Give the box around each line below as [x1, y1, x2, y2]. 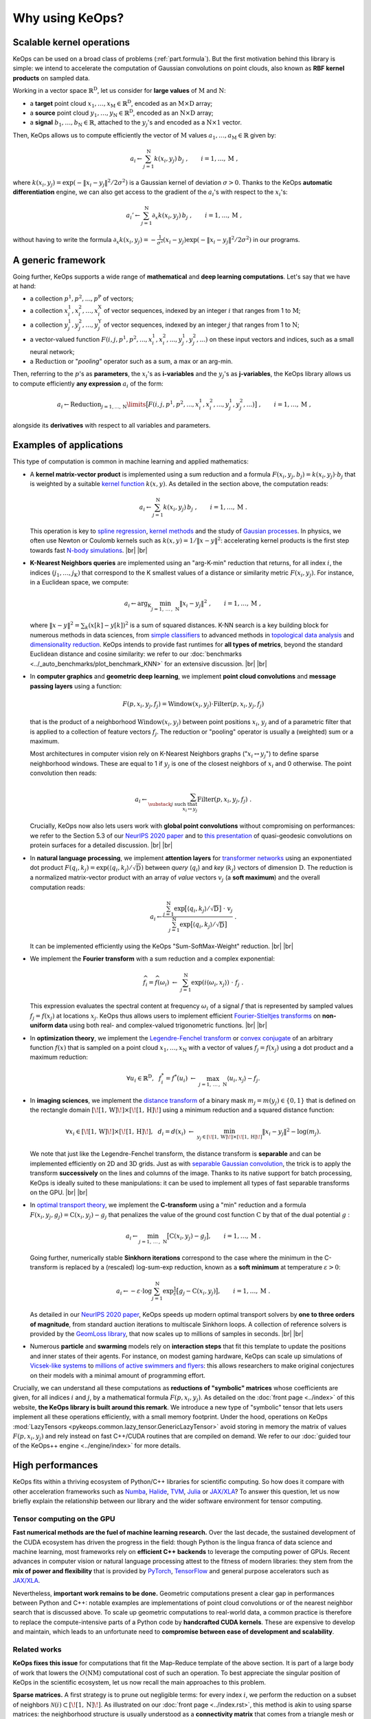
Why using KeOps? [12, 10, 124, 25]
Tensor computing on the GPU [12, 1513, 115, 1523]
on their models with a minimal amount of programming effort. [30, 1371, 206, 1379]
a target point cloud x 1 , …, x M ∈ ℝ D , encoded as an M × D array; [30, 98, 213, 109]
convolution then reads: [30, 769, 98, 777]
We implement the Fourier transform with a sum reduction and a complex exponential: [30, 954, 275, 963]
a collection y [30, 320, 69, 329]
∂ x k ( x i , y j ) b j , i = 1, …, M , [152, 212, 243, 221]
